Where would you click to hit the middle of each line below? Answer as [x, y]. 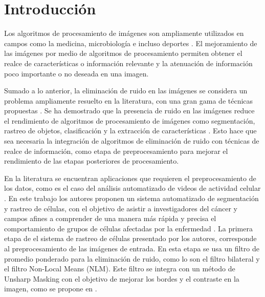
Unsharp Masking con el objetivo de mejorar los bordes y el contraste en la [122, 278]
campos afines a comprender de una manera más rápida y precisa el [110, 218]
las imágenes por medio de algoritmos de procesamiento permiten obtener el [123, 53]
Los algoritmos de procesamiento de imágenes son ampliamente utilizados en [124, 33]
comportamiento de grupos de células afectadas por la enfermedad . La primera [128, 228]
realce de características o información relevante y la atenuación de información [128, 63]
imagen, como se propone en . [51, 289]
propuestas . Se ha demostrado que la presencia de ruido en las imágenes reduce [129, 111]
